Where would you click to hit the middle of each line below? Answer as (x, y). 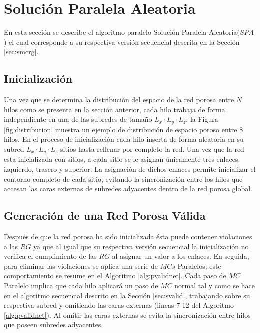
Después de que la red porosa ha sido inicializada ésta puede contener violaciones (128, 236)
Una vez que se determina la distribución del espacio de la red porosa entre (119, 100)
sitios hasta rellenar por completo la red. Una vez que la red (152, 149)
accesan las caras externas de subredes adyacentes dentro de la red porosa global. (128, 189)
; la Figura (202, 119)
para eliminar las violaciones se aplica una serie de (81, 266)
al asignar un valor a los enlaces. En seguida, (181, 256)
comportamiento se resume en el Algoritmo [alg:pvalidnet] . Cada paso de (115, 276)
